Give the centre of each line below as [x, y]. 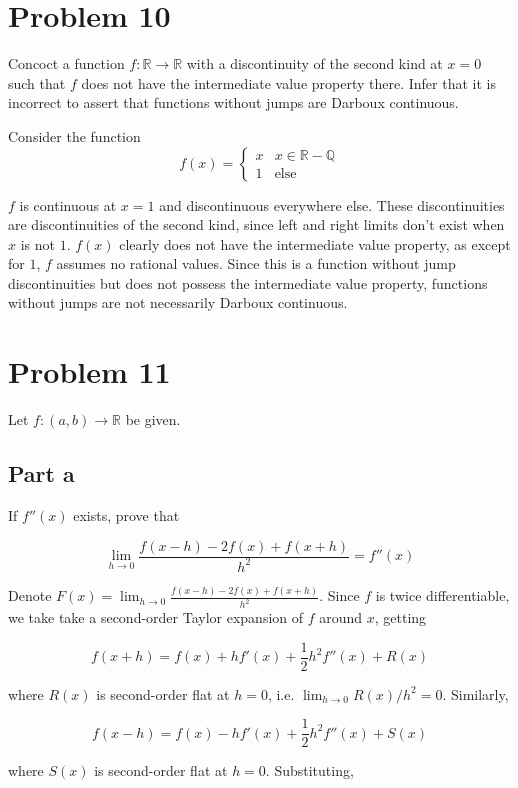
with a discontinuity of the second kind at [314, 63]
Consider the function [74, 135]
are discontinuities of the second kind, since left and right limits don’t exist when [256, 224]
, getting [400, 617]
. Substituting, [309, 770]
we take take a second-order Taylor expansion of [156, 617]
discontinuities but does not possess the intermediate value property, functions [248, 282]
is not [37, 243]
